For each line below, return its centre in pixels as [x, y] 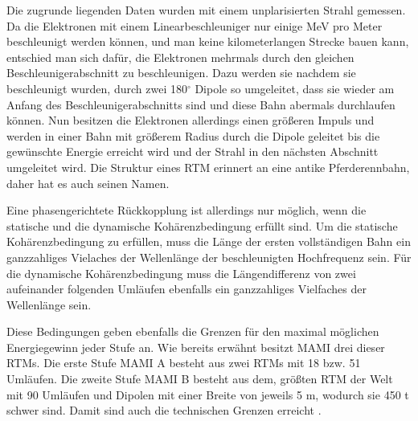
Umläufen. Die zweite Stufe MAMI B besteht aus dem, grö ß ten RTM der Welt [200, 379]
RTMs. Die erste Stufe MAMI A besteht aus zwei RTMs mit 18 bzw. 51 [184, 363]
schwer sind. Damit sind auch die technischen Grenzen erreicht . [164, 410]
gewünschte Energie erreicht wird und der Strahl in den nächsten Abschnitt [193, 151]
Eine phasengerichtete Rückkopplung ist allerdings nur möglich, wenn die [186, 210]
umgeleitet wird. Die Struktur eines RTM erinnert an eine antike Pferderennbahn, [208, 167]
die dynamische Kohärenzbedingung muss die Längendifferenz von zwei [181, 273]
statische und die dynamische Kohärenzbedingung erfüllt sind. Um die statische [202, 225]
